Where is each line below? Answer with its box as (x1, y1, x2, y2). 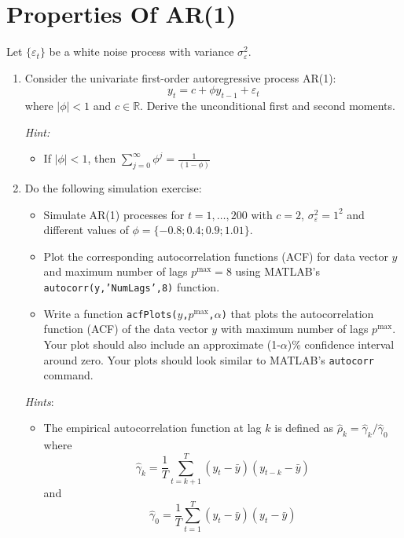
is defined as (274, 419, 334, 436)
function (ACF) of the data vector (43, 320, 208, 337)
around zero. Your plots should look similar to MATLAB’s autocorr (43, 351, 374, 368)
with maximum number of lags (220, 320, 369, 337)
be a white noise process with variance (49, 43, 234, 60)
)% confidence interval (287, 335, 395, 352)
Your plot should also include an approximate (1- (43, 335, 281, 352)
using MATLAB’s (235, 263, 321, 280)
